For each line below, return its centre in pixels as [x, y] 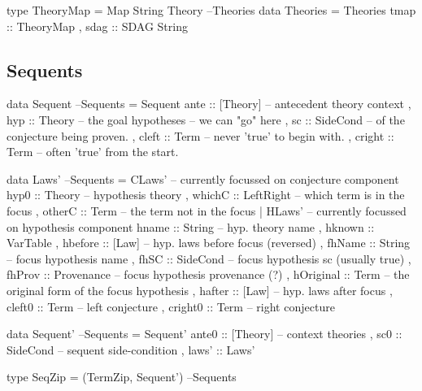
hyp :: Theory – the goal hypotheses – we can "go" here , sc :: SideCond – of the [206, 119]
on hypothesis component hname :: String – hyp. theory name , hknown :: [191, 226]
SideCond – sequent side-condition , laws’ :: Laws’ [131, 349]
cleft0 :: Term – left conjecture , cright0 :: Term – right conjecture [171, 306]
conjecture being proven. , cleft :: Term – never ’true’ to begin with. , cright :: [200, 135]
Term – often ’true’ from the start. [93, 152]
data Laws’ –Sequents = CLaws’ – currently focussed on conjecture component [203, 178]
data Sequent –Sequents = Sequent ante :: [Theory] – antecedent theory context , [209, 104]
